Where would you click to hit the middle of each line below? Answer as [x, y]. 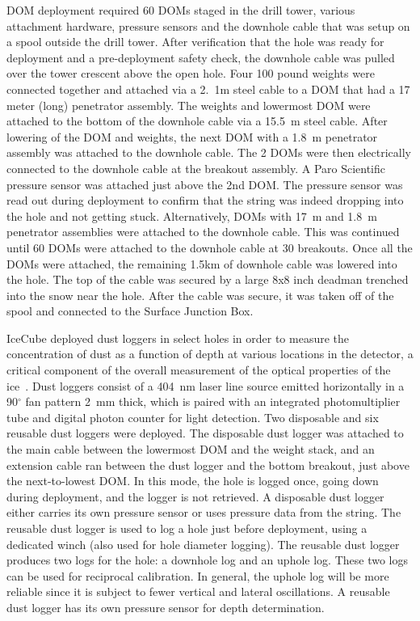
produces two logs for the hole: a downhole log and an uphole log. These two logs [207, 560]
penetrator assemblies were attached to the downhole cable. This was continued [203, 232]
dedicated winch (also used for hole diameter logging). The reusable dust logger [203, 544]
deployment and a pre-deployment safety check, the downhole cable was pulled [201, 57]
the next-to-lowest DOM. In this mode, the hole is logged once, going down [193, 481]
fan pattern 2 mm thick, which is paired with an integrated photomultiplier [213, 401]
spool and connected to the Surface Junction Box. [130, 311]
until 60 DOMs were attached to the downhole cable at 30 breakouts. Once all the [210, 247]
